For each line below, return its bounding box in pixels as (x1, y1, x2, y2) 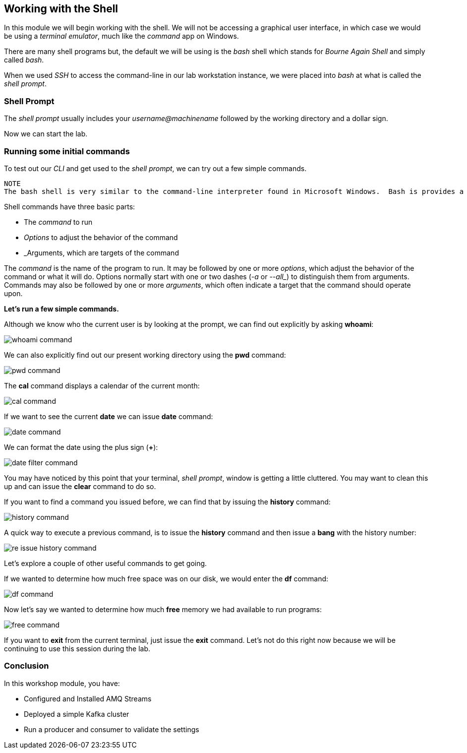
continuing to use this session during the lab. (4, 644, 151, 653)
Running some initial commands (4, 146, 130, 156)
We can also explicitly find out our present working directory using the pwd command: (4, 350, 286, 359)
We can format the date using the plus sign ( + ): (4, 442, 158, 451)
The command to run (24, 217, 93, 226)
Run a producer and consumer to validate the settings (24, 725, 199, 734)
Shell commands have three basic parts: (4, 202, 135, 211)
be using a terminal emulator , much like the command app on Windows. (4, 32, 239, 41)
